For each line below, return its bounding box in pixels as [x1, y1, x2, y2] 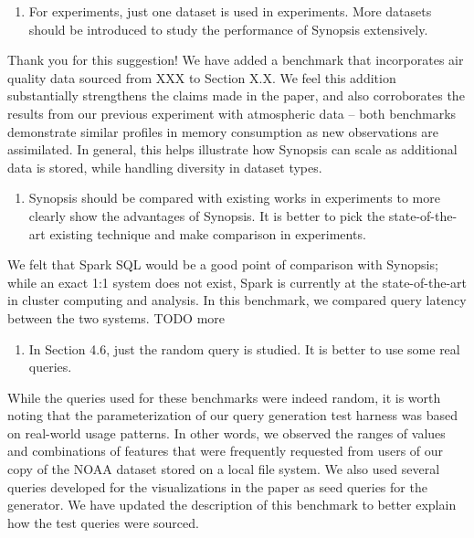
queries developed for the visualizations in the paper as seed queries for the [7, 477, 427, 496]
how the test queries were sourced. [7, 512, 199, 532]
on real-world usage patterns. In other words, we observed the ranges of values [7, 423, 446, 442]
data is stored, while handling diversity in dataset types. [7, 157, 322, 176]
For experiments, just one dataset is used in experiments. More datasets [28, 2, 432, 20]
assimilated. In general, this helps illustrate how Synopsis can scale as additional [7, 140, 458, 159]
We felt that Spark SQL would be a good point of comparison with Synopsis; [7, 255, 438, 274]
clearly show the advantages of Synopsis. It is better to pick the [28, 206, 385, 225]
